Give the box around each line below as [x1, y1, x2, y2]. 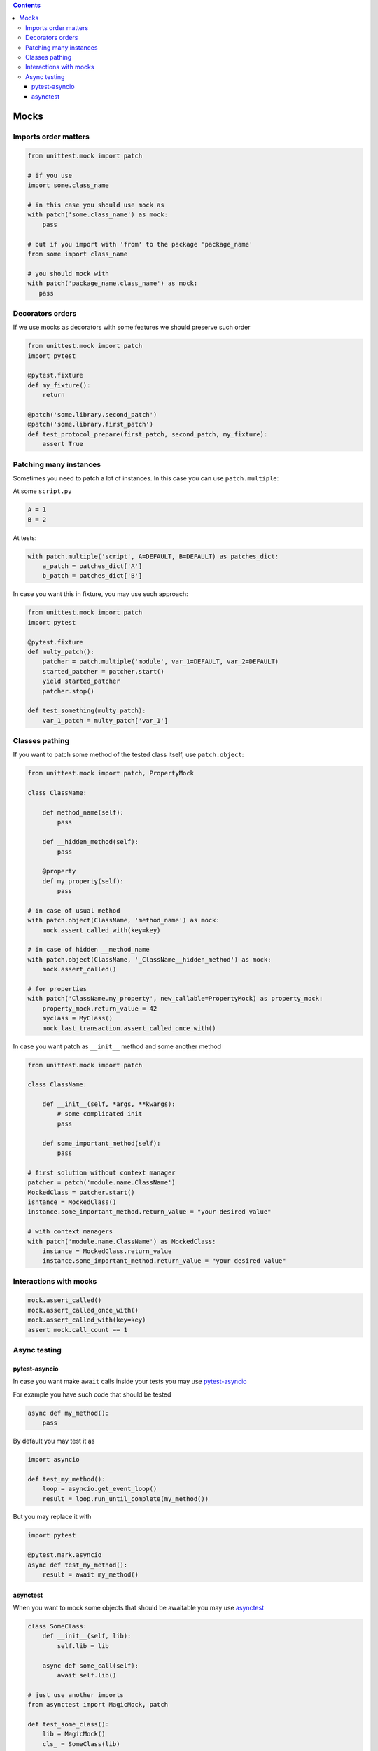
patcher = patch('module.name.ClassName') [27, 1179, 176, 1186]
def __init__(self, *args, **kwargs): [42, 1100, 176, 1108]
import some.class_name [27, 181, 110, 189]
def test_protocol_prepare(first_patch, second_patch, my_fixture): [27, 430, 268, 438]
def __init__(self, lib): [42, 1632, 132, 1640]
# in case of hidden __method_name [27, 946, 150, 954]
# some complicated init [57, 1110, 143, 1118]
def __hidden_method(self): [42, 838, 139, 846]
